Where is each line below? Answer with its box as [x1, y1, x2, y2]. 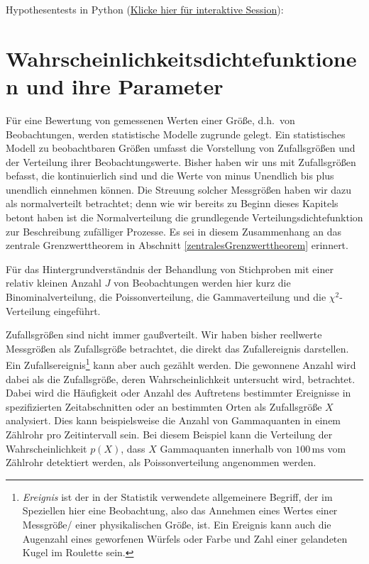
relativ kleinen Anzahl [6, 275, 102, 290]
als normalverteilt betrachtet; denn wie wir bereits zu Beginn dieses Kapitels [6, 196, 338, 211]
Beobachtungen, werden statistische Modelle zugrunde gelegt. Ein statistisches [6, 126, 346, 141]
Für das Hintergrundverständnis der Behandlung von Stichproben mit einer [6, 261, 334, 276]
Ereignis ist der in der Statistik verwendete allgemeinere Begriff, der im [22, 489, 333, 504]
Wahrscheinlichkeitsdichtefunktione [6, 43, 357, 72]
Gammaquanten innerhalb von [160, 441, 292, 455]
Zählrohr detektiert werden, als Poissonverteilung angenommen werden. [6, 455, 316, 470]
